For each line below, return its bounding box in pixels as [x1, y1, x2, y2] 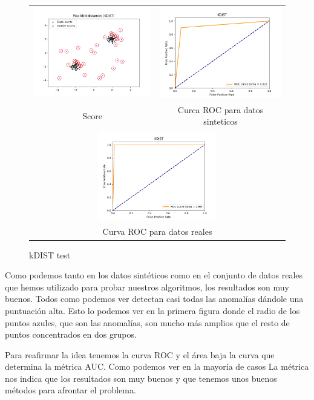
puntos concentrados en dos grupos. [5, 328, 137, 341]
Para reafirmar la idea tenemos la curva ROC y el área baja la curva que [5, 348, 275, 361]
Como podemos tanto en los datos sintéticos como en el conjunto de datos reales [5, 269, 303, 281]
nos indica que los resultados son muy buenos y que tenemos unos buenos [5, 372, 277, 384]
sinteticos [203, 115, 238, 128]
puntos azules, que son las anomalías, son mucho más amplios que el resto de [5, 316, 290, 329]
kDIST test [29, 248, 71, 261]
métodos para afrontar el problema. [5, 384, 136, 396]
